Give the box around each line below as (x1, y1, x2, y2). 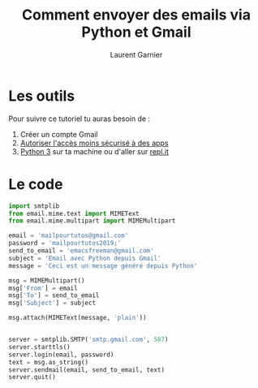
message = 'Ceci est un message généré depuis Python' (8, 261, 198, 269)
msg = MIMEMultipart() (8, 276, 85, 285)
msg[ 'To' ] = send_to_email (8, 291, 100, 300)
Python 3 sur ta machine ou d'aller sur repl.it (19, 146, 169, 156)
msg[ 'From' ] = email (8, 284, 79, 292)
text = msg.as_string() (8, 358, 89, 366)
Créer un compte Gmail (19, 129, 99, 139)
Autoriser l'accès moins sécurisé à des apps (19, 138, 169, 148)
